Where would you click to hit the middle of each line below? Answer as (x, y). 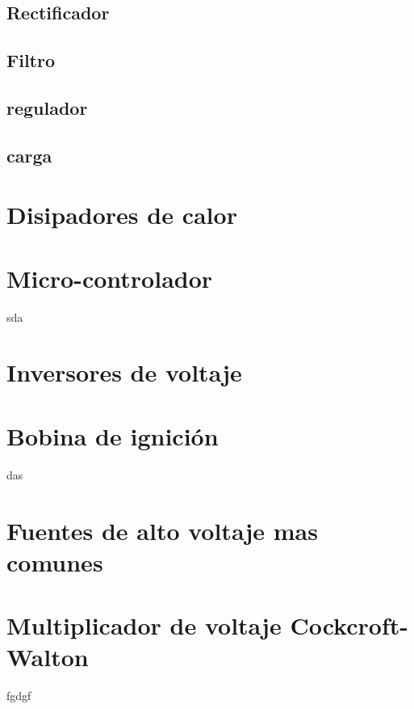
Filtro (31, 60)
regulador (47, 107)
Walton (48, 657)
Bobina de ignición (113, 435)
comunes (55, 561)
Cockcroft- (349, 625)
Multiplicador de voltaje (144, 625)
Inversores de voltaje (124, 372)
